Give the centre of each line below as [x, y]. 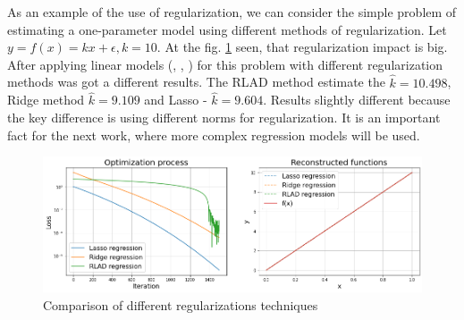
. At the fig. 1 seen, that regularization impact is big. [302, 47]
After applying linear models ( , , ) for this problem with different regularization [225, 64]
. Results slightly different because [357, 100]
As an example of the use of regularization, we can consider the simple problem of [232, 12]
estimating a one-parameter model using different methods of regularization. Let [227, 29]
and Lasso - [176, 100]
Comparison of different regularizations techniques [181, 304]
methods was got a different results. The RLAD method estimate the [196, 82]
